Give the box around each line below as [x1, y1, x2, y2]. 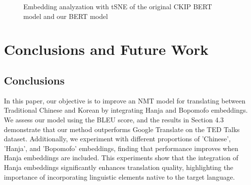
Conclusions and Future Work [4, 39, 209, 59]
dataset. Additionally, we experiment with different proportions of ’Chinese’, [4, 134, 231, 144]
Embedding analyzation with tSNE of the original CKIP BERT [23, 1, 212, 11]
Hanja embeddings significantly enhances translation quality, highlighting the [4, 162, 234, 172]
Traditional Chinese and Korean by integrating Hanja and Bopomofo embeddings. [4, 105, 248, 115]
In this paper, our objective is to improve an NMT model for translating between [4, 95, 246, 105]
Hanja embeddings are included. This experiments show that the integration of [4, 152, 238, 163]
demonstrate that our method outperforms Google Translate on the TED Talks [4, 124, 240, 134]
